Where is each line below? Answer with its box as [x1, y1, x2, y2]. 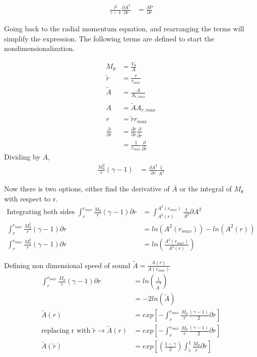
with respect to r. [4, 193, 58, 203]
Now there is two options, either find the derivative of [4, 183, 170, 194]
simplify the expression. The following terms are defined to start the [4, 33, 215, 43]
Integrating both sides [7, 209, 75, 216]
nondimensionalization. [4, 43, 75, 54]
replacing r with [41, 327, 91, 335]
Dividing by [4, 151, 40, 162]
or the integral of [179, 183, 232, 194]
